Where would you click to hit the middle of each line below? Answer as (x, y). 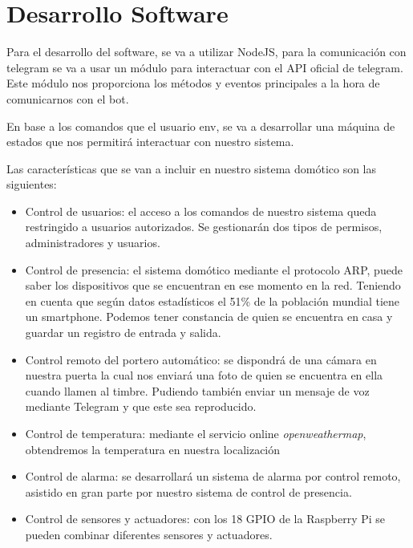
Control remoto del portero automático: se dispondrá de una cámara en (201, 359)
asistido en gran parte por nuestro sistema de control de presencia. (188, 491)
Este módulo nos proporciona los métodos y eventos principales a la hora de (193, 83)
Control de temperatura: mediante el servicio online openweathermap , (196, 433)
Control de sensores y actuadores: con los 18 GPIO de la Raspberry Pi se (205, 519)
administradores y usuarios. (93, 243)
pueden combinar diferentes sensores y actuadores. (149, 534)
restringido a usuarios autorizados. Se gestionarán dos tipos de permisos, (204, 227)
